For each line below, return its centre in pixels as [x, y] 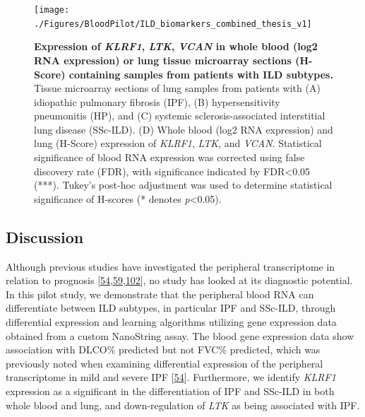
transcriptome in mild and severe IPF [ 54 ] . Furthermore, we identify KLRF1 [171, 377]
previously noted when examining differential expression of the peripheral [164, 363]
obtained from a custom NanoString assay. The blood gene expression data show [180, 335]
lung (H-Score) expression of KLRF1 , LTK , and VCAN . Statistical [178, 143]
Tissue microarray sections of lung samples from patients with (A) [177, 88]
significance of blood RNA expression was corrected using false [169, 157]
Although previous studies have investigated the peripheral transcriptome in [170, 266]
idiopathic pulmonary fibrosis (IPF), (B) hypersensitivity [157, 101]
